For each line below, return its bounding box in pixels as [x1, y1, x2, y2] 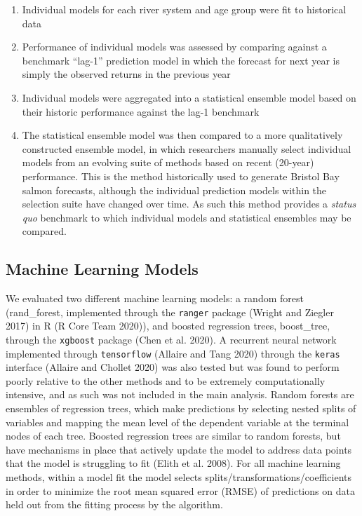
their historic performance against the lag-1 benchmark [22, 104, 260, 118]
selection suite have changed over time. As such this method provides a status [22, 196, 356, 211]
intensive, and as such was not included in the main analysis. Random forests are [6, 387, 354, 402]
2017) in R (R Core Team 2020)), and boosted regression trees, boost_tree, [6, 318, 330, 333]
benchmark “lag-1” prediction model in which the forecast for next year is [22, 53, 340, 67]
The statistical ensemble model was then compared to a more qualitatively [22, 128, 343, 142]
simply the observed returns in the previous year [22, 67, 231, 81]
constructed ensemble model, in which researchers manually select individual [22, 141, 351, 156]
